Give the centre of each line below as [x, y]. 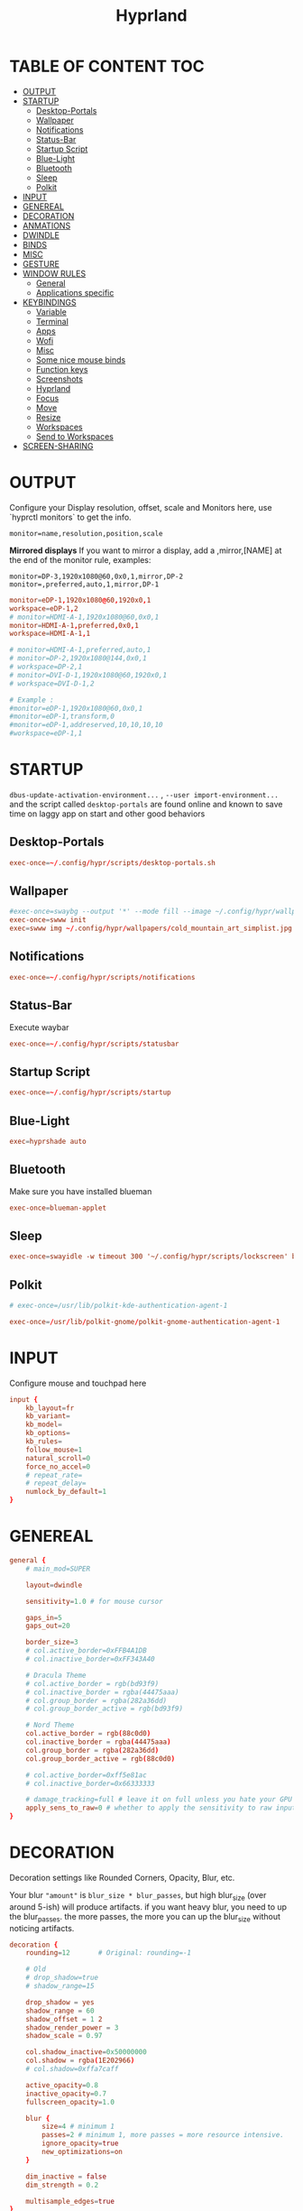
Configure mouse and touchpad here [78, 1383]
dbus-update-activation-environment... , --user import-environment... [144, 794]
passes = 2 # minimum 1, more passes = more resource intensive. [163, 2135]
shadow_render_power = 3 [72, 2027]
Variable [51, 311]
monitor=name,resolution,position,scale [87, 533]
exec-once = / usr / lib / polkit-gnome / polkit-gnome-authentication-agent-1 [145, 1322]
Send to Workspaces [75, 436]
